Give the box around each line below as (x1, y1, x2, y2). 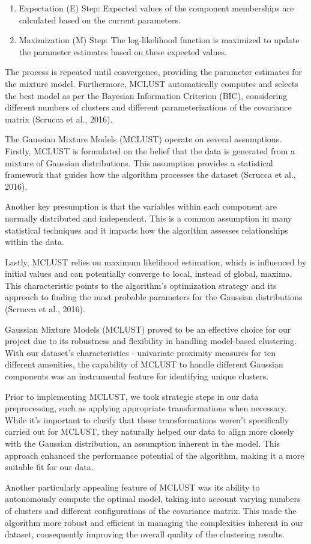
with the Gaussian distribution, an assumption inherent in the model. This (5, 437, 280, 449)
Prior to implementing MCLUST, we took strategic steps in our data (5, 390, 259, 402)
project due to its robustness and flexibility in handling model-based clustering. (5, 334, 297, 347)
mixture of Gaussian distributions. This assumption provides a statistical (5, 156, 273, 169)
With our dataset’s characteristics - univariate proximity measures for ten (5, 346, 276, 358)
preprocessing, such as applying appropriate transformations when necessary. (5, 402, 287, 414)
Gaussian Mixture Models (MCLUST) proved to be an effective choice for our (5, 322, 291, 335)
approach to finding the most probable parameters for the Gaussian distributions (5, 291, 303, 303)
